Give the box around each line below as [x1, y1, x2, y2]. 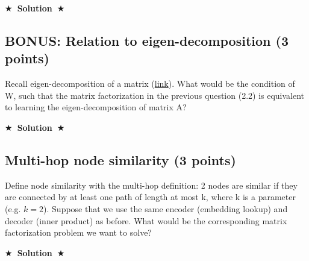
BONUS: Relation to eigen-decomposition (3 [5, 31, 289, 49]
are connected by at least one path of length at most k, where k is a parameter [5, 190, 296, 203]
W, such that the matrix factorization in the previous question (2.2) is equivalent [5, 89, 305, 101]
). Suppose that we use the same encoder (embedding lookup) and [43, 202, 288, 215]
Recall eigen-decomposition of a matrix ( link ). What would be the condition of [5, 77, 295, 90]
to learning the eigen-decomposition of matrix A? [5, 101, 187, 113]
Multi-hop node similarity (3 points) [5, 150, 236, 169]
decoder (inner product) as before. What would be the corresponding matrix [5, 214, 287, 227]
